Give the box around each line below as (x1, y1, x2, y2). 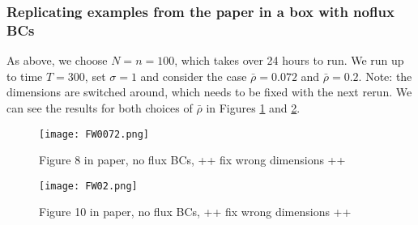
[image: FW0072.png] (39, 128, 150, 140)
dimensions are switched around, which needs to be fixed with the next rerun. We (6, 83, 412, 100)
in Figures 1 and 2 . (206, 99, 301, 116)
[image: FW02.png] (39, 180, 138, 192)
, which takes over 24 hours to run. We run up (174, 52, 404, 69)
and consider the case (140, 67, 247, 84)
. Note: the (358, 67, 412, 84)
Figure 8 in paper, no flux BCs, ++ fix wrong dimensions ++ (39, 151, 346, 168)
